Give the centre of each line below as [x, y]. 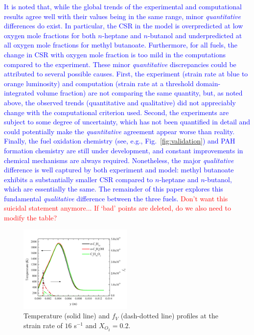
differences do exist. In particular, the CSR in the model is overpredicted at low [124, 26]
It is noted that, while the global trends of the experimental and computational [123, 6]
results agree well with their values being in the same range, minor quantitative [122, 16]
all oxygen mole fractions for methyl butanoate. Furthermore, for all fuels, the [121, 45]
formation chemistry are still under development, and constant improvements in [124, 150]
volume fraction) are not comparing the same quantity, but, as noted [139, 93]
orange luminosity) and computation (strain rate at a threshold [99, 83]
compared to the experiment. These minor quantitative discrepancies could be [120, 64]
